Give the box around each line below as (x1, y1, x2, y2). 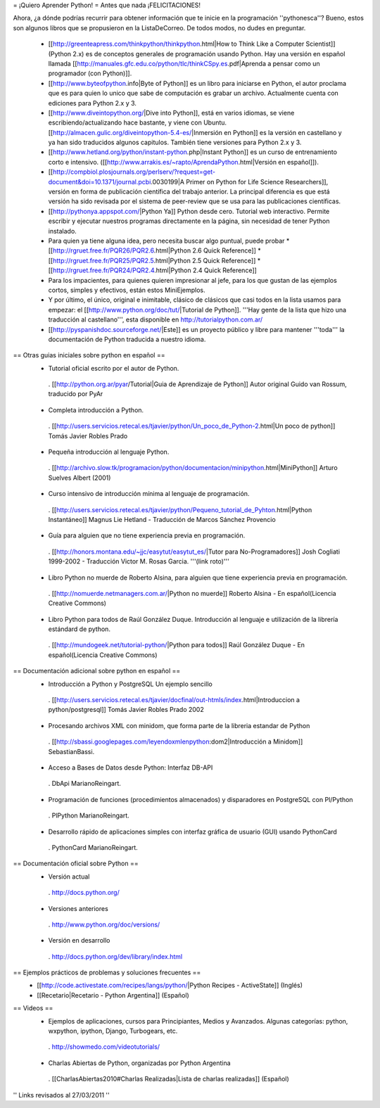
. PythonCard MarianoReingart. (48, 843, 139, 851)
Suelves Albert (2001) (48, 473, 111, 482)
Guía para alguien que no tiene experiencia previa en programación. (48, 531, 246, 540)
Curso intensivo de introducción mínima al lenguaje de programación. (48, 490, 250, 498)
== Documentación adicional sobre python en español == (13, 667, 181, 675)
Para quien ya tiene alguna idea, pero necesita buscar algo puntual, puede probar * (48, 236, 290, 245)
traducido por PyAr (48, 390, 103, 398)
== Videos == (13, 1004, 53, 1012)
